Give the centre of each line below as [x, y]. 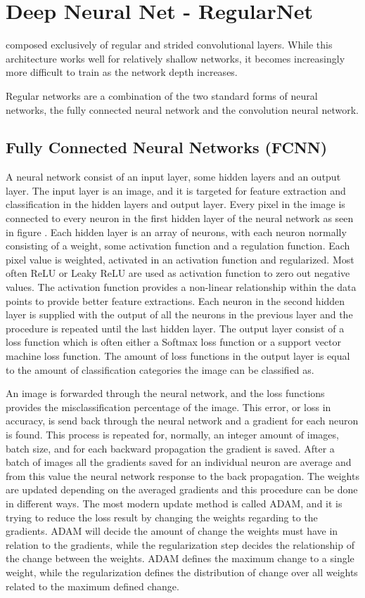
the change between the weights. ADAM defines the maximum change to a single [180, 558]
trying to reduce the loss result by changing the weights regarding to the [162, 517]
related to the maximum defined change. [92, 586]
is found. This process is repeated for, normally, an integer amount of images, [172, 434]
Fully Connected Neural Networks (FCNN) [167, 147]
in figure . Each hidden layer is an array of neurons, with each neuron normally [176, 232]
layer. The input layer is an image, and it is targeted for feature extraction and [176, 190]
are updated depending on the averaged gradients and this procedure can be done [182, 489]
